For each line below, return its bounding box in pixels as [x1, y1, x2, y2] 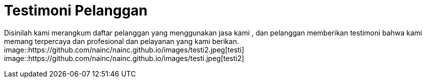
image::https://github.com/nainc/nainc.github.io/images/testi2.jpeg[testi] [4, 45, 244, 54]
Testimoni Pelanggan [4, 2, 148, 19]
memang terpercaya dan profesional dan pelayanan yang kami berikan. [4, 36, 239, 45]
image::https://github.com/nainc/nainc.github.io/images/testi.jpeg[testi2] [4, 53, 244, 62]
